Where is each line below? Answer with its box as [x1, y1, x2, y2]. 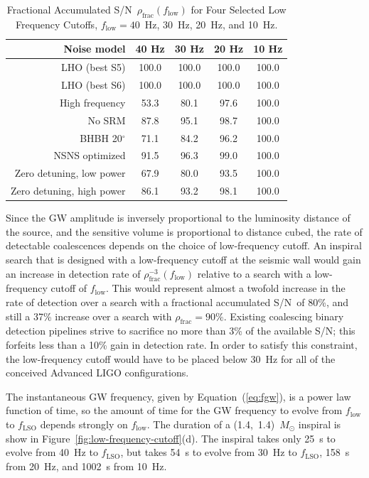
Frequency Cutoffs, [15, 16, 98, 31]
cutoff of [50, 281, 87, 295]
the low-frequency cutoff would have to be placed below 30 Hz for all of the [6, 351, 336, 366]
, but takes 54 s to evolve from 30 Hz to [120, 445, 297, 460]
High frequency [59, 94, 126, 109]
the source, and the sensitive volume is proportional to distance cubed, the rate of [6, 224, 363, 239]
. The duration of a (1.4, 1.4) [146, 416, 275, 431]
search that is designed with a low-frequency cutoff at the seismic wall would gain [6, 252, 361, 267]
